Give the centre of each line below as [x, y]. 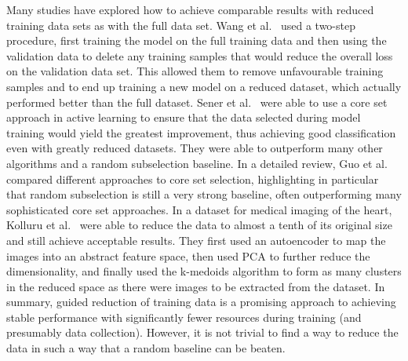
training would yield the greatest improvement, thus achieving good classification [201, 132]
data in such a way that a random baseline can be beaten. [146, 348]
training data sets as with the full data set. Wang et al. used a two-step [181, 25]
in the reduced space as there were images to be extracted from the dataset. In [196, 286]
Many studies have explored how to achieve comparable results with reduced [190, 9]
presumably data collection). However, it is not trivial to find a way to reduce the [202, 332]
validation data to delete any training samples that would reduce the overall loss [200, 55]
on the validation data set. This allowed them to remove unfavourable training [195, 71]
